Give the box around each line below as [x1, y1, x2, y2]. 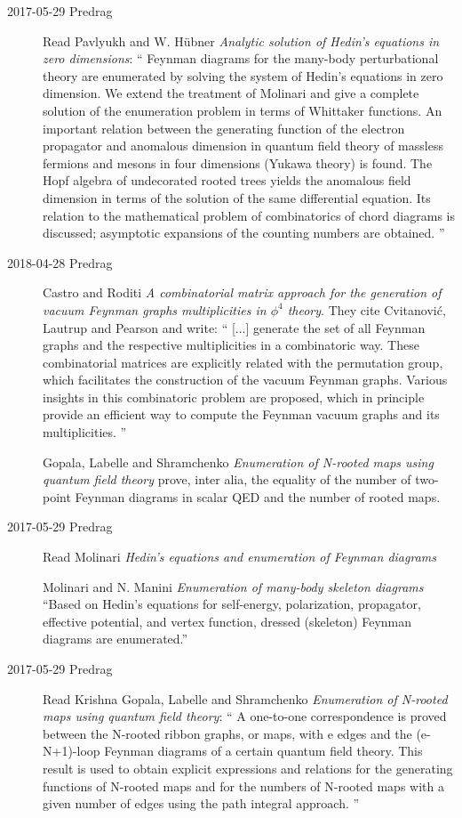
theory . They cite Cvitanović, [287, 300, 446, 319]
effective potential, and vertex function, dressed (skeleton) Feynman [43, 611, 412, 630]
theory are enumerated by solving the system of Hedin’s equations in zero [43, 66, 443, 85]
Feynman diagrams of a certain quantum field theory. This [104, 741, 423, 760]
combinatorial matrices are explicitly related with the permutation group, [43, 352, 443, 371]
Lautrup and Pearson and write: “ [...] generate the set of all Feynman [43, 318, 426, 336]
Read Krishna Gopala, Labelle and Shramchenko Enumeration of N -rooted [43, 689, 448, 708]
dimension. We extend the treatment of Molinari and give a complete [43, 84, 419, 102]
